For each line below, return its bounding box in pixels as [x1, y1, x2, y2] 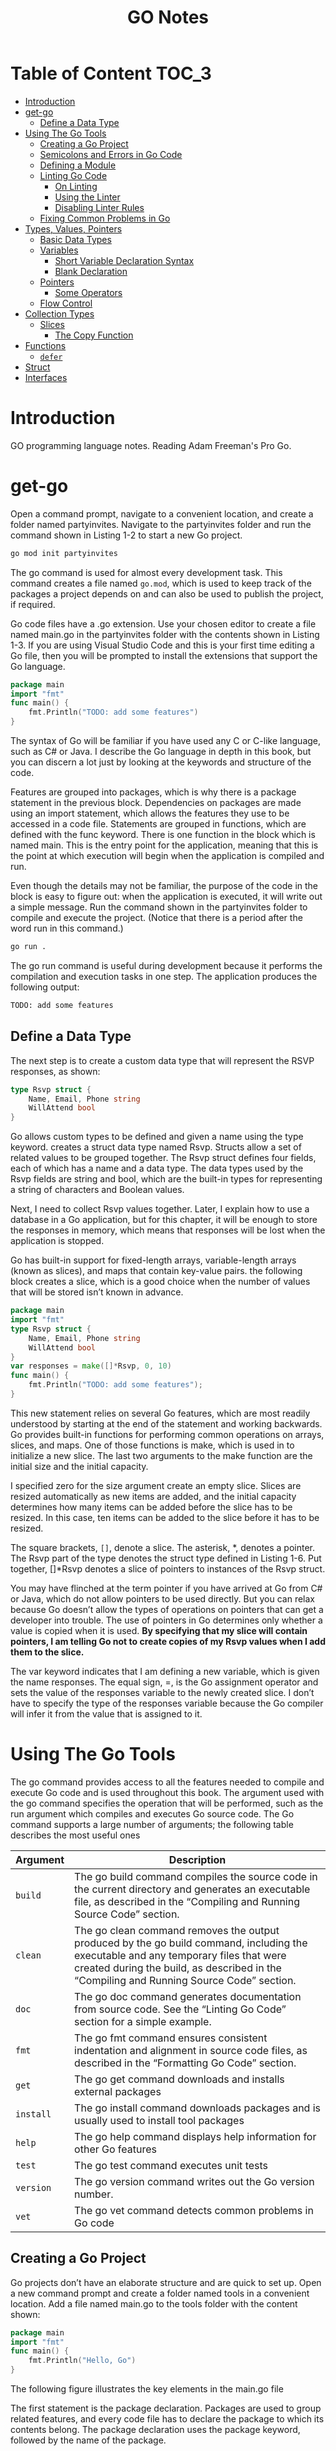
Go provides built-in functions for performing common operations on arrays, [10, 1428, 325, 1440]
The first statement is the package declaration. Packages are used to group [10, 2402, 322, 2414]
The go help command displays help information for [74, 2129, 317, 2143]
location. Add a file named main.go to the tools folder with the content [10, 2297, 298, 2310]
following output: [10, 981, 80, 993]
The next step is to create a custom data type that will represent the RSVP [10, 1054, 315, 1066]
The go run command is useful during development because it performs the [10, 959, 323, 971]
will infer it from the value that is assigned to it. [10, 1707, 203, 1720]
